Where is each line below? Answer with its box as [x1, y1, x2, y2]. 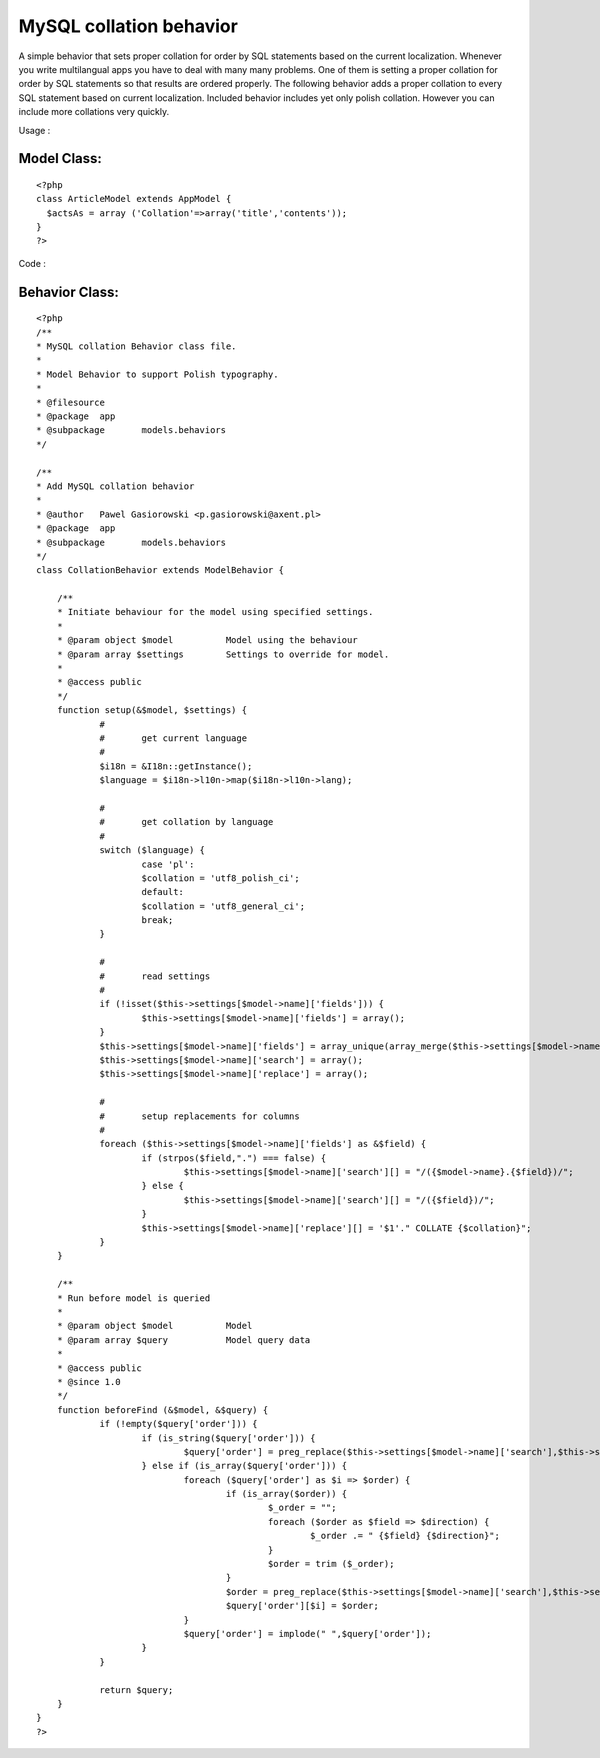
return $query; [99, 1684, 174, 1695]
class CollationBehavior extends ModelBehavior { [36, 565, 285, 576]
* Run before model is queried [56, 1292, 211, 1304]
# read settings [99, 970, 211, 982]
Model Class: [18, 150, 102, 167]
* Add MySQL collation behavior [36, 480, 195, 492]
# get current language [99, 732, 248, 744]
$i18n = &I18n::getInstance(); [99, 760, 253, 772]
